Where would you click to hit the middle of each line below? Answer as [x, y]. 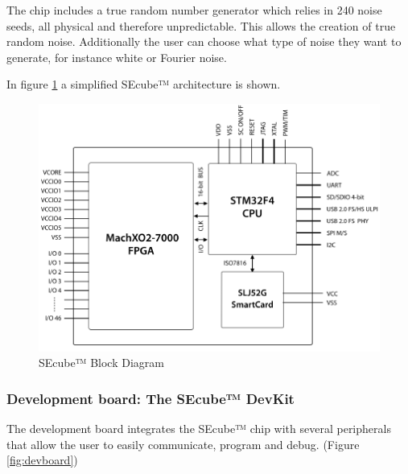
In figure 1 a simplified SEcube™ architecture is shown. [144, 84]
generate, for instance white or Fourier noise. [117, 57]
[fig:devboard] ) [42, 460]
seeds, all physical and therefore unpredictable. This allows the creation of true [201, 25]
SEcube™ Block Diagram [101, 363]
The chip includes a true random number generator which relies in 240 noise [194, 10]
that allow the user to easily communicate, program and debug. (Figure [183, 444]
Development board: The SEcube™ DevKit [150, 398]
